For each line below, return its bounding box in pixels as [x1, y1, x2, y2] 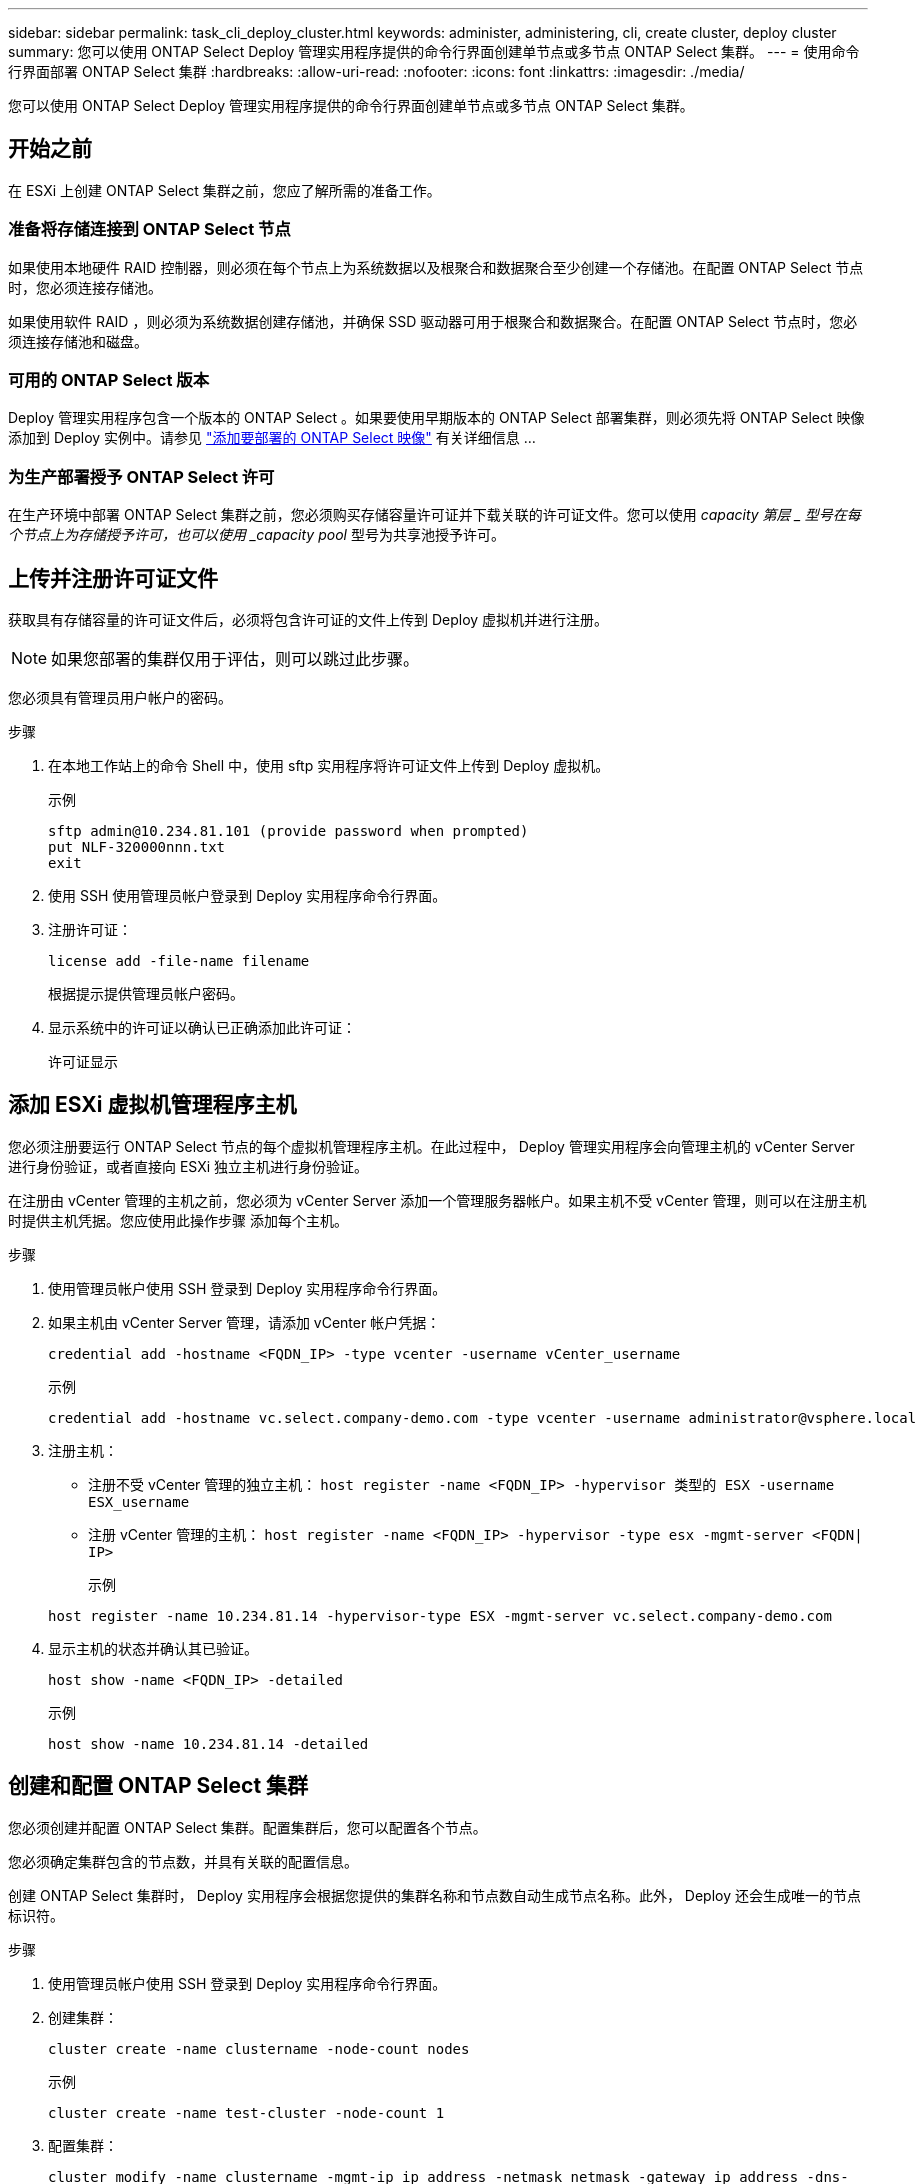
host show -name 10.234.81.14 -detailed [48, 1735, 369, 1752]
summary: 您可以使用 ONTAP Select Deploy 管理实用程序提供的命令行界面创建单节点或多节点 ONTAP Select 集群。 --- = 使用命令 [8, 43, 860, 60]
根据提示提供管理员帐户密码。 [48, 984, 244, 1002]
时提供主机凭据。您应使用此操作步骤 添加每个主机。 [8, 1211, 348, 1229]
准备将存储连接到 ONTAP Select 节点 [8, 219, 291, 240]
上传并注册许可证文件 [8, 565, 218, 591]
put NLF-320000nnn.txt [48, 838, 226, 855]
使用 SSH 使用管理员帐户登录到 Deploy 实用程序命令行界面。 [48, 886, 447, 904]
